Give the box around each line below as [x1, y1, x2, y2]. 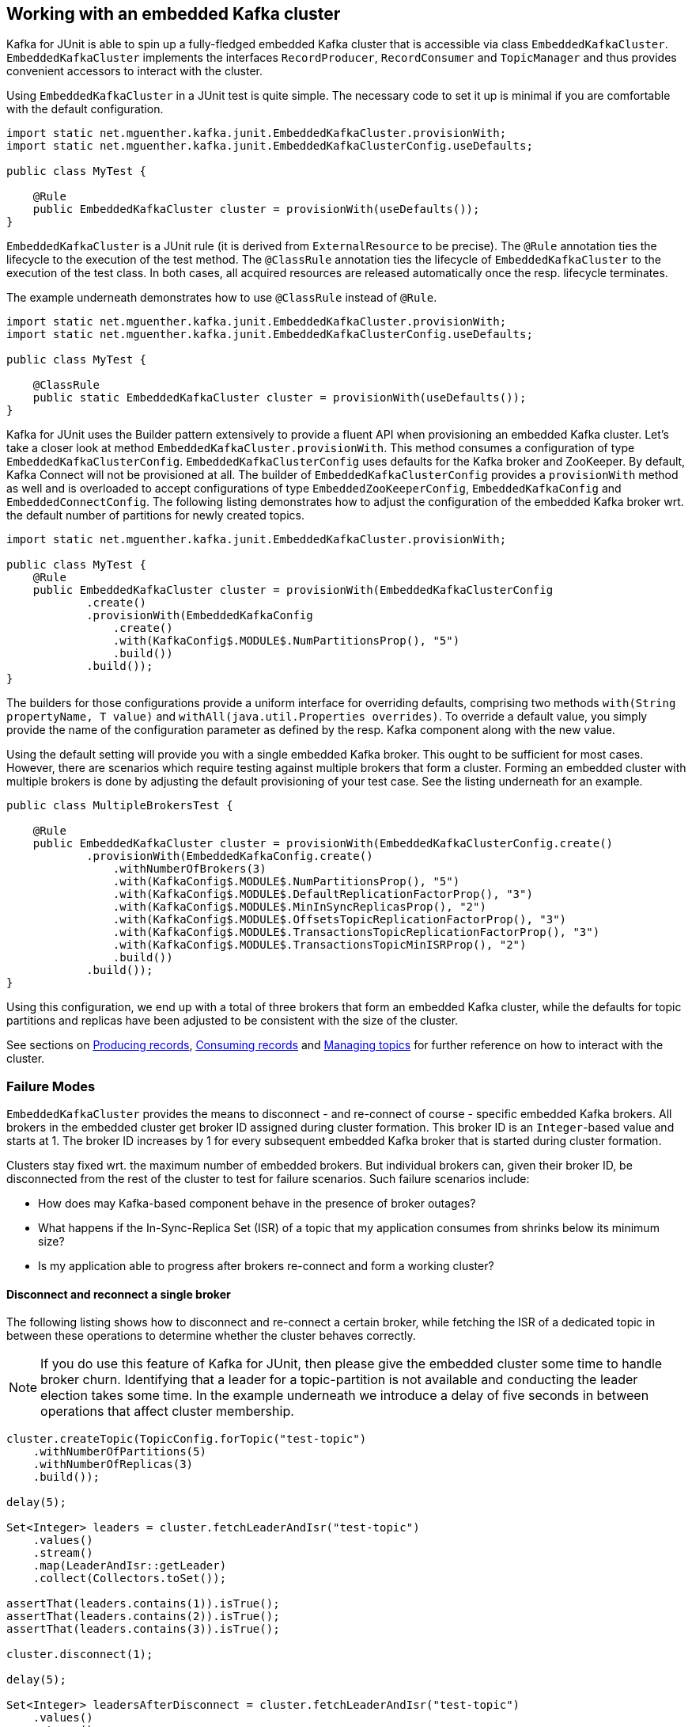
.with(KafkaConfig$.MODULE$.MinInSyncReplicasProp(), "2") [112, 900, 486, 914]
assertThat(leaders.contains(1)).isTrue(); [6, 1597, 280, 1611]
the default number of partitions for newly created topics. [6, 508, 304, 523]
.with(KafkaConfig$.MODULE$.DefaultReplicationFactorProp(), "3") [112, 888, 533, 901]
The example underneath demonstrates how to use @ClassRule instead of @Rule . [6, 291, 437, 305]
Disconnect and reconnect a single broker [6, 1287, 231, 1301]
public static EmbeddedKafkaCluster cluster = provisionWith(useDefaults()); [32, 391, 527, 405]
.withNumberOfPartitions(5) [32, 1445, 206, 1459]
